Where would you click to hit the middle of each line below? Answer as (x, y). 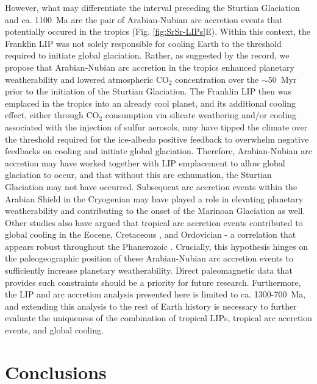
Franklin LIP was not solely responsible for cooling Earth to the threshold (143, 43)
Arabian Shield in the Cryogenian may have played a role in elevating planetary (154, 198)
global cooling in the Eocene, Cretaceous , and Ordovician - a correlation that (151, 234)
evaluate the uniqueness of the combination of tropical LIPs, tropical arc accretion (158, 318)
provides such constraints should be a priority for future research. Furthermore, (153, 282)
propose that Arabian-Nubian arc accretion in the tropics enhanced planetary (150, 67)
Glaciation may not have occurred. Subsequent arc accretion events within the (151, 186)
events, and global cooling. (54, 330)
